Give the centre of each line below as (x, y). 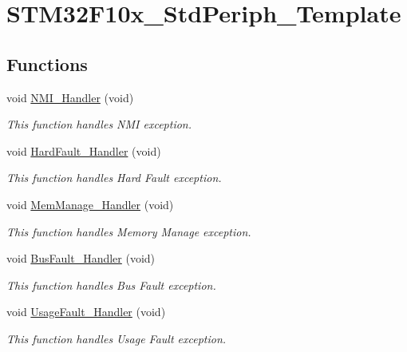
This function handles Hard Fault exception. (114, 178)
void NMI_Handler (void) (70, 97)
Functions (47, 63)
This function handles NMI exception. (99, 124)
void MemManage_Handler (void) (90, 204)
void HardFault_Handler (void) (84, 150)
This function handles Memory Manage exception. (129, 231)
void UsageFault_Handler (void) (86, 312)
